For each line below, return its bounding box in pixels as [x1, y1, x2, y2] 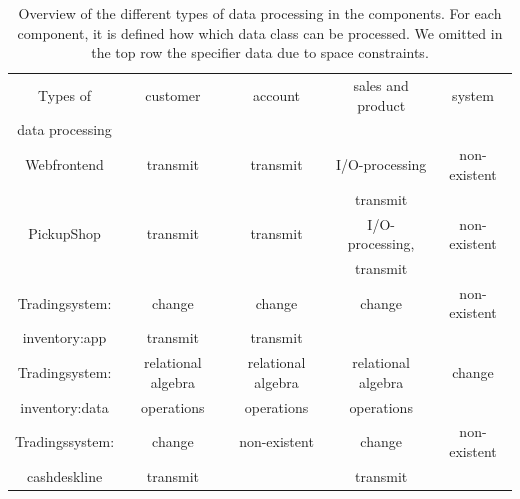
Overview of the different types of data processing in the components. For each [18, 3, 502, 23]
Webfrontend [25, 154, 104, 175]
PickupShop [28, 223, 101, 244]
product [357, 94, 406, 115]
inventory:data [20, 396, 109, 417]
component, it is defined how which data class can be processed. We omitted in [17, 22, 503, 43]
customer [145, 84, 201, 105]
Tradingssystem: [15, 431, 115, 452]
